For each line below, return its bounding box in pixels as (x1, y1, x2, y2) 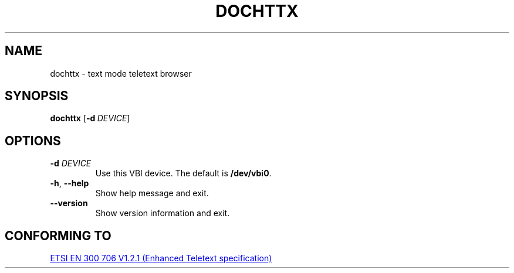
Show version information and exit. (95, 208, 230, 219)
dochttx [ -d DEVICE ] (50, 113, 130, 124)
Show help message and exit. (95, 188, 209, 199)
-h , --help (50, 178, 89, 189)
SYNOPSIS (5, 88, 69, 104)
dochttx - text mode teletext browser (50, 68, 192, 79)
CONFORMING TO (5, 228, 111, 243)
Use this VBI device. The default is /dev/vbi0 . (95, 168, 272, 179)
